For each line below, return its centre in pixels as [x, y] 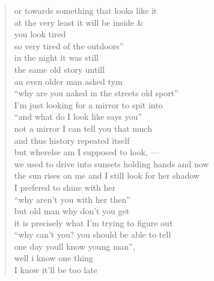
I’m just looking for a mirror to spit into [88, 104]
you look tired [40, 34]
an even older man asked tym [68, 81]
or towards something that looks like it [86, 10]
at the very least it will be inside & [79, 22]
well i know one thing [53, 258]
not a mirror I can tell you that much [83, 128]
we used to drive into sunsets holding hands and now [112, 163]
